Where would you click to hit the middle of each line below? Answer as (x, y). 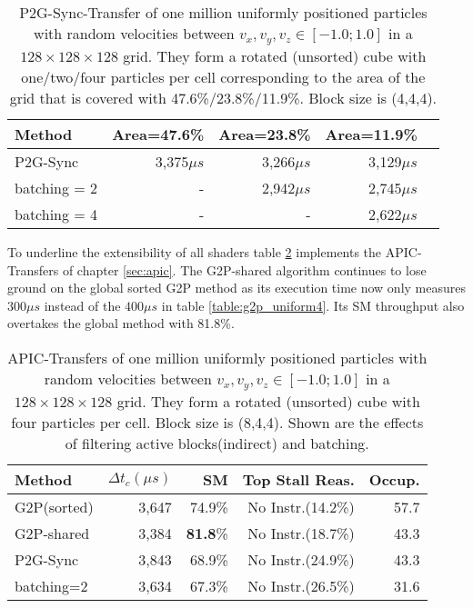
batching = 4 (56, 214)
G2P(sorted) (54, 506)
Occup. (394, 479)
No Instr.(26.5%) (301, 585)
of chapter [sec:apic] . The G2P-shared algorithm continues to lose (244, 269)
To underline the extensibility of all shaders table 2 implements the (195, 251)
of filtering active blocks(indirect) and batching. (217, 443)
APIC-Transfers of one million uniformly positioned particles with (217, 357)
